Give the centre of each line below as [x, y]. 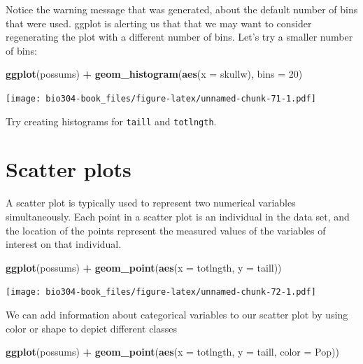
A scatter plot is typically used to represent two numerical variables [151, 203]
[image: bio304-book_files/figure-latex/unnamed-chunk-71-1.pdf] [161, 98]
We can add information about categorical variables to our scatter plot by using [177, 315]
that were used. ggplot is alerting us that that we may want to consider [159, 23]
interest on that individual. [64, 244]
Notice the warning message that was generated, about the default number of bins [182, 9]
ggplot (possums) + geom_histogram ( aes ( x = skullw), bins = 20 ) [154, 74]
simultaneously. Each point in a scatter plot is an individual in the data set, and [178, 216]
